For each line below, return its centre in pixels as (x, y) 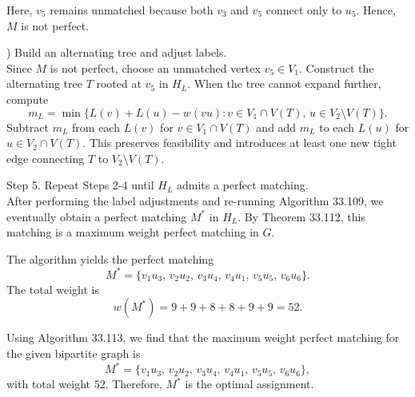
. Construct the (337, 67)
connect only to (304, 10)
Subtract (28, 127)
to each (337, 127)
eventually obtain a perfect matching (97, 216)
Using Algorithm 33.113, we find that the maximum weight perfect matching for (203, 337)
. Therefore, (134, 384)
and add (276, 127)
